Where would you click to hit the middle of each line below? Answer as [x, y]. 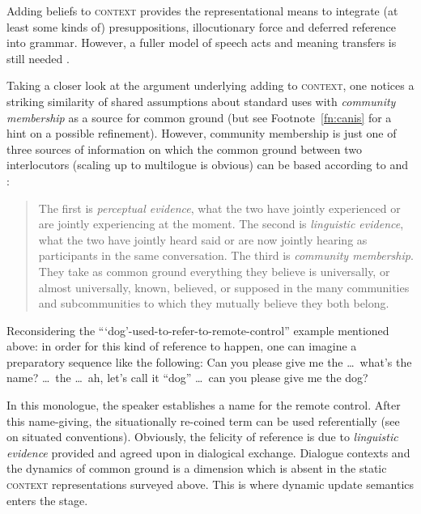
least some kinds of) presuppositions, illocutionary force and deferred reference [202, 26]
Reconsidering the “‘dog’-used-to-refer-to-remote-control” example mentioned [198, 330]
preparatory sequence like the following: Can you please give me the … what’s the [209, 361]
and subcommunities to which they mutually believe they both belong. [214, 303]
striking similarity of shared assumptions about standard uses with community [201, 101]
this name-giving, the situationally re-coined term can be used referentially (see [203, 421]
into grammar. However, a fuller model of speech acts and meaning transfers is [202, 42]
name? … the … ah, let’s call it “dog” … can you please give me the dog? [187, 378]
